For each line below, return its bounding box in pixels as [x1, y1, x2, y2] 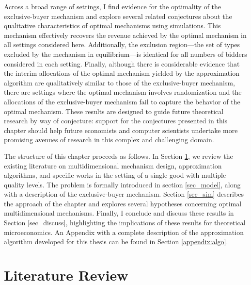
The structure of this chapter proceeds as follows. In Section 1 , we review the [4, 151, 233, 161]
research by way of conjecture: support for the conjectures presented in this [4, 116, 228, 126]
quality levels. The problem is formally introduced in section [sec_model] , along [4, 179, 241, 189]
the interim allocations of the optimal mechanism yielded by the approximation [4, 68, 239, 78]
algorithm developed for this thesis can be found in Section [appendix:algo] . [4, 236, 228, 247]
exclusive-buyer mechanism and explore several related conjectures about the [4, 11, 232, 21]
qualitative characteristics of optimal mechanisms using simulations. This [4, 20, 221, 31]
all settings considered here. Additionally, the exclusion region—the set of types [4, 39, 240, 50]
